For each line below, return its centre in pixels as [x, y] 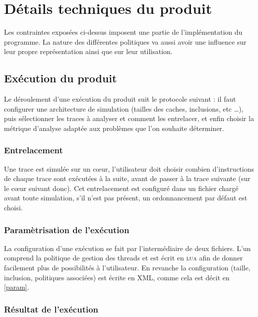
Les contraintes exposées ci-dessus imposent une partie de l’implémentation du [123, 32]
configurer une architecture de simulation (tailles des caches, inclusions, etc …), [124, 108]
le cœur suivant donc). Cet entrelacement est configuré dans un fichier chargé [121, 188]
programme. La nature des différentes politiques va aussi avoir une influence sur [125, 41]
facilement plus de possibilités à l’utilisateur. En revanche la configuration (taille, [127, 268]
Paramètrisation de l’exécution [67, 229]
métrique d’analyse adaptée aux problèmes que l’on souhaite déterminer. [114, 128]
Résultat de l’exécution [51, 309]
